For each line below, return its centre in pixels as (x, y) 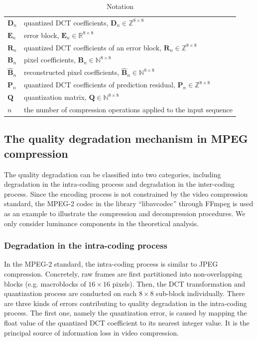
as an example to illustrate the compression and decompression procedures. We (125, 213)
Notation (120, 6)
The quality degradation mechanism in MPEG (126, 139)
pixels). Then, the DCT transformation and (179, 283)
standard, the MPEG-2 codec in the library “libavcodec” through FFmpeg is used (129, 203)
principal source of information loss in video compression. (91, 332)
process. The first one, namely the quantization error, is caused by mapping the (126, 313)
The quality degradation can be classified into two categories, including (113, 174)
